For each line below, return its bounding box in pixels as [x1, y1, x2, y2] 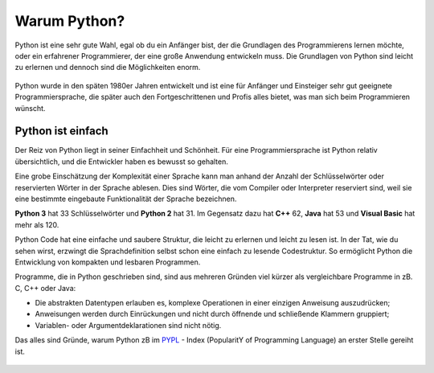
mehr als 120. [14, 219, 59, 229]
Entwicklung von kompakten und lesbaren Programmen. [14, 257, 201, 267]
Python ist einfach [14, 125, 108, 138]
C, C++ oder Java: [14, 283, 76, 293]
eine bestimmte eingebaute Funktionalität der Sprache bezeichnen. [14, 194, 237, 203]
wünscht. [14, 103, 46, 113]
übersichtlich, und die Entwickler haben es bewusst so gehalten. [14, 157, 229, 166]
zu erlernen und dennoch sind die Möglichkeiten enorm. [14, 63, 201, 72]
